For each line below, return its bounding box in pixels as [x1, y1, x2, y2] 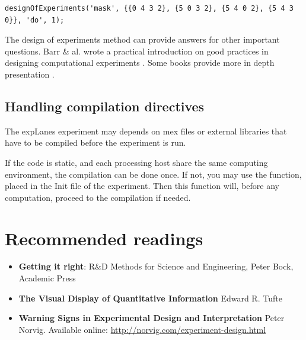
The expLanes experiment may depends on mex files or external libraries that [5, 124, 287, 137]
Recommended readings [5, 226, 203, 250]
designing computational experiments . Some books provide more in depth [5, 56, 275, 69]
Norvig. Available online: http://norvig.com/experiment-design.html [18, 323, 266, 335]
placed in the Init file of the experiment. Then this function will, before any [5, 179, 279, 192]
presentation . [5, 68, 55, 80]
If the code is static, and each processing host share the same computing [5, 156, 268, 168]
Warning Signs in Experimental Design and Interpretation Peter [18, 312, 285, 324]
